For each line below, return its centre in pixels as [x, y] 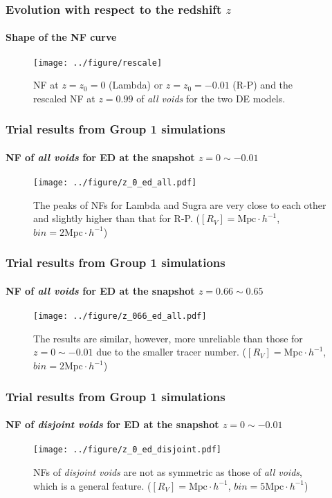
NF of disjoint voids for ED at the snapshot [112, 424]
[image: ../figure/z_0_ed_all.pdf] [115, 183]
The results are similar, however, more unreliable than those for [168, 338]
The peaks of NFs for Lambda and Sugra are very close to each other [180, 204]
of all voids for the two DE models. [211, 98]
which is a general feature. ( [92, 485]
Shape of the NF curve [61, 37]
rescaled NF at [64, 98]
